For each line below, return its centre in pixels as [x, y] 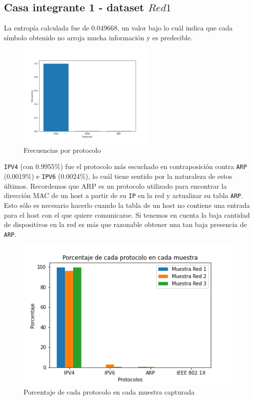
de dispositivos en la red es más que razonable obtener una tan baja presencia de [126, 224]
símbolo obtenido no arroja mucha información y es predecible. [98, 37]
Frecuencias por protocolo [62, 150]
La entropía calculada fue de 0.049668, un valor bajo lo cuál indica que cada [118, 28]
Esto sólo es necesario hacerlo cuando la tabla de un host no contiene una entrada [127, 205]
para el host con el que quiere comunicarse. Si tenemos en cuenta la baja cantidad [127, 214]
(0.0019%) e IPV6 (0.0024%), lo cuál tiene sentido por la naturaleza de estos [118, 176]
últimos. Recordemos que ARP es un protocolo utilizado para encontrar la [115, 186]
